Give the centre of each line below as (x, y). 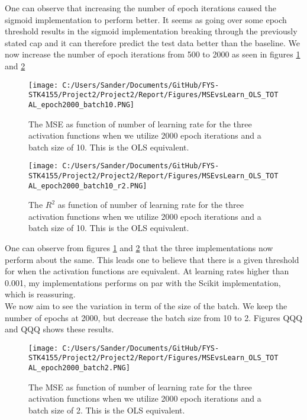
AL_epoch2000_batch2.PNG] (79, 368)
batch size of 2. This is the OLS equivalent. (107, 410)
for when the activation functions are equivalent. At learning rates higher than (147, 271)
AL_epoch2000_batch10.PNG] (81, 105)
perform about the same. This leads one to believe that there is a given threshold (152, 259)
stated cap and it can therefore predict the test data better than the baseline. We (152, 42)
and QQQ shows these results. (59, 329)
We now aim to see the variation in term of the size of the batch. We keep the (146, 306)
